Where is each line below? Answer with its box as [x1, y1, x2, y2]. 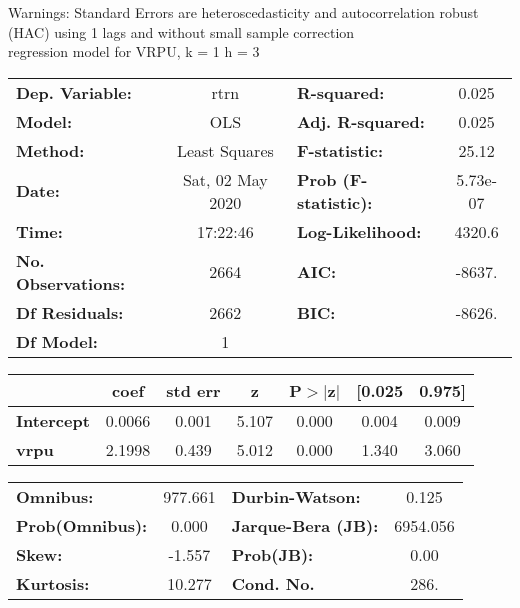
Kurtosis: [16, 571, 90, 595]
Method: [16, 138, 85, 162]
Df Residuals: [16, 300, 124, 324]
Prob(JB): [231, 542, 314, 566]
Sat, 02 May [182, 167, 268, 191]
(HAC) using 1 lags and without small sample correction [8, 21, 355, 42]
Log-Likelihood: [296, 219, 422, 243]
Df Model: [16, 329, 98, 353]
